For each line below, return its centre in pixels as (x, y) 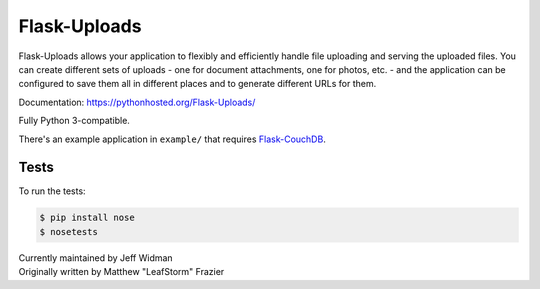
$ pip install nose (87, 218)
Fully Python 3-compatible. (74, 121)
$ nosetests (69, 231)
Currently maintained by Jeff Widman (96, 257)
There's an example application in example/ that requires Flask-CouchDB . (172, 139)
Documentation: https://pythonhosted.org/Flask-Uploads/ (137, 102)
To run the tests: (52, 191)
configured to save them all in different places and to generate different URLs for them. (197, 84)
